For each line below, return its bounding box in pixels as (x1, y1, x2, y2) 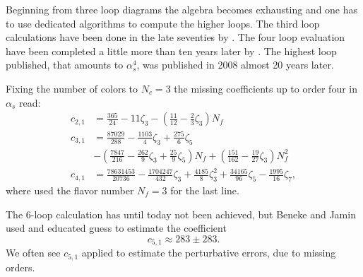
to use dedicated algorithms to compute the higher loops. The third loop (6, 16, 320, 30)
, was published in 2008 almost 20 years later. (136, 57, 334, 72)
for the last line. (170, 182, 239, 197)
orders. (6, 259, 35, 274)
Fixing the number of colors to (6, 81, 138, 95)
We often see (6, 245, 61, 260)
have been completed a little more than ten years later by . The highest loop (6, 43, 337, 58)
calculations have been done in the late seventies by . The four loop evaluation (6, 30, 345, 45)
